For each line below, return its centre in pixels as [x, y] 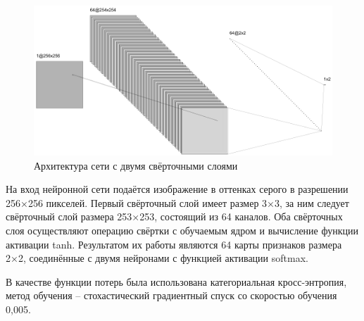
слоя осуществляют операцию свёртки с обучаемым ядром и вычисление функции [182, 230]
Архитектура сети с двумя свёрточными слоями [136, 165]
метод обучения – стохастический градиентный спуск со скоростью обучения [171, 295]
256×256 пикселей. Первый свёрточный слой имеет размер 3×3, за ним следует [177, 202]
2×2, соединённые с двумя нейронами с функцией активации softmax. [157, 258]
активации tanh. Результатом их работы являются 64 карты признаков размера [174, 244]
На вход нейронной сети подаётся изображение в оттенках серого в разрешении [177, 189]
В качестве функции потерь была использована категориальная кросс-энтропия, [176, 281]
